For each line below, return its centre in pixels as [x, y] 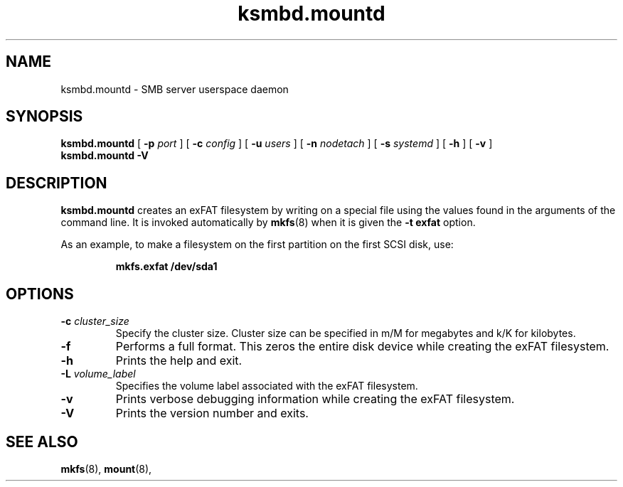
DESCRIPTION [57, 183]
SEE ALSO [42, 441]
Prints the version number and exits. [212, 413]
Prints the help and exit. [179, 361]
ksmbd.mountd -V [105, 156]
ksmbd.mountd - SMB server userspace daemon [175, 89]
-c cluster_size [95, 321]
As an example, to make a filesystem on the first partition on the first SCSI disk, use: [257, 245]
